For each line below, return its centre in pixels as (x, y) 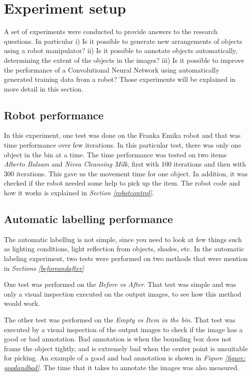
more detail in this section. (44, 88)
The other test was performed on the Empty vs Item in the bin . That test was (120, 320)
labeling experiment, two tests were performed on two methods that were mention (126, 258)
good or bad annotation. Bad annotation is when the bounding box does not (118, 339)
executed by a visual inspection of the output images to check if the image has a (123, 329)
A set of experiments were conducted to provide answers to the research (111, 31)
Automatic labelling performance (88, 219)
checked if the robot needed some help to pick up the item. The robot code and (122, 183)
